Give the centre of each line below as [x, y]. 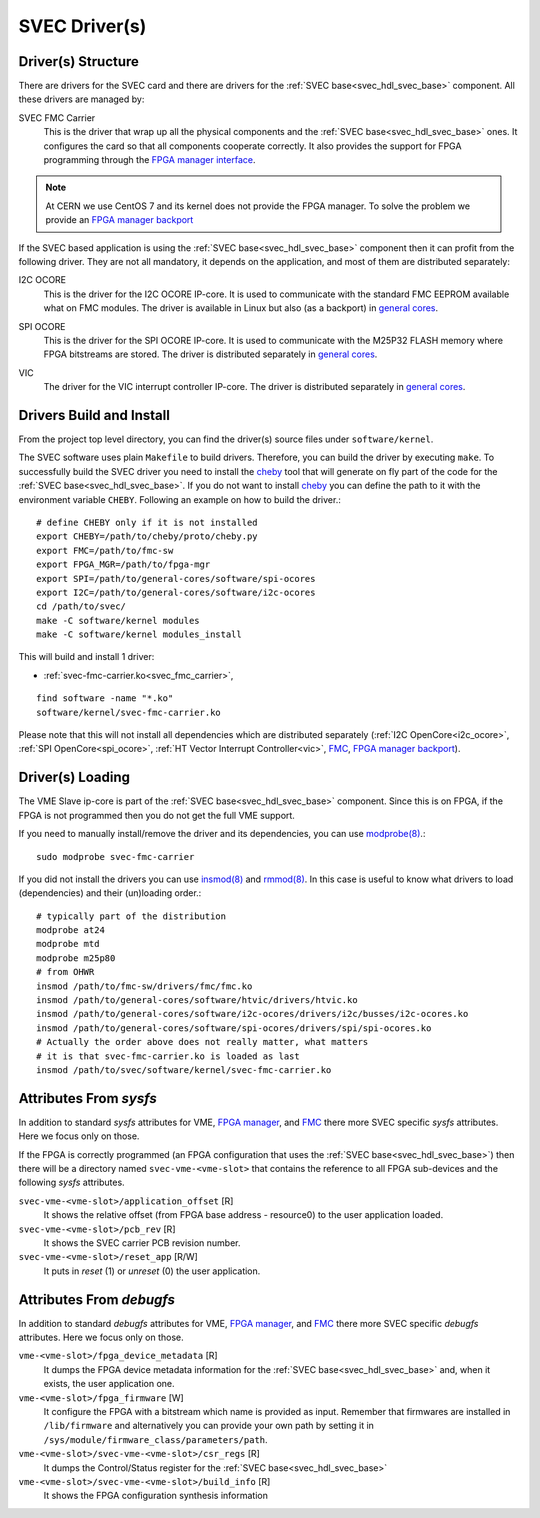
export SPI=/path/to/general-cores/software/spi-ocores [176, 578]
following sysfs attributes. [71, 1182]
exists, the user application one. [109, 1384]
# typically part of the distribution [131, 916]
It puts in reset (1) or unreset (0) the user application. [152, 1271]
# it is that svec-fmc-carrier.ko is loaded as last [168, 1056]
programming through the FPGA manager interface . [149, 160]
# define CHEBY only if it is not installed [147, 522]
